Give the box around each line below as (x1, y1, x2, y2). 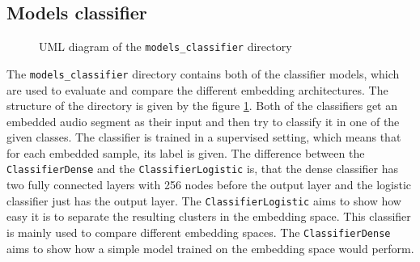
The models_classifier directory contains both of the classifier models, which (6, 65, 400, 82)
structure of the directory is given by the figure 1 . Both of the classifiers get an (6, 97, 398, 114)
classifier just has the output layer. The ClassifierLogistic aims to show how (6, 192, 401, 209)
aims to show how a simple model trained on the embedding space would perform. (6, 239, 414, 256)
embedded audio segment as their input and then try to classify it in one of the (6, 112, 400, 129)
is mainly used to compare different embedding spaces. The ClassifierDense (6, 223, 391, 240)
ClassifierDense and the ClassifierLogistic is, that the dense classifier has (6, 160, 398, 177)
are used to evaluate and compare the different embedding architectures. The (6, 81, 388, 98)
